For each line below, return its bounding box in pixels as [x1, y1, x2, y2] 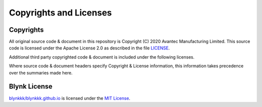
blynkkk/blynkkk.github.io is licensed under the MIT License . [9, 95, 131, 101]
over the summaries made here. [9, 70, 73, 76]
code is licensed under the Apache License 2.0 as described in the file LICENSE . [9, 45, 170, 51]
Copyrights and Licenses [9, 7, 112, 18]
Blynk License [9, 82, 53, 91]
